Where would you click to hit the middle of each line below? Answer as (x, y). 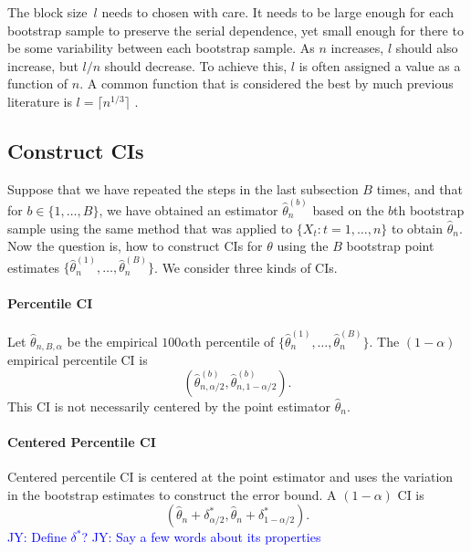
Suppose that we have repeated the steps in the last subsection (183, 188)
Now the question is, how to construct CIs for (135, 246)
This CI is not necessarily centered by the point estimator (169, 406)
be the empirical (112, 341)
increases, (357, 48)
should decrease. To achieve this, (196, 65)
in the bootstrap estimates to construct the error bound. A (172, 494)
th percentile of (232, 341)
